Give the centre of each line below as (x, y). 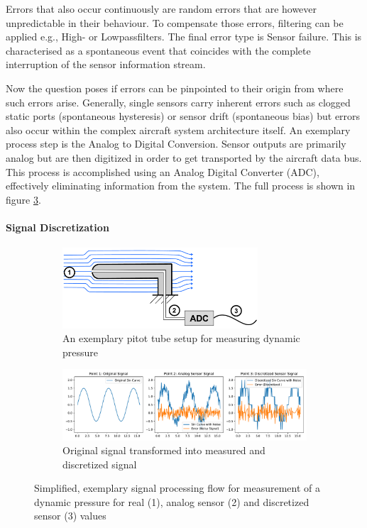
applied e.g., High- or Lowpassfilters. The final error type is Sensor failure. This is (184, 37)
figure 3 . (23, 199)
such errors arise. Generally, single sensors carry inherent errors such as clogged (178, 102)
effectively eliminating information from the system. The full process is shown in (181, 186)
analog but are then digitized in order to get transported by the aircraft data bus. (184, 157)
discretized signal (100, 464)
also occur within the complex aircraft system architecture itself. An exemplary (178, 130)
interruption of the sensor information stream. (106, 64)
